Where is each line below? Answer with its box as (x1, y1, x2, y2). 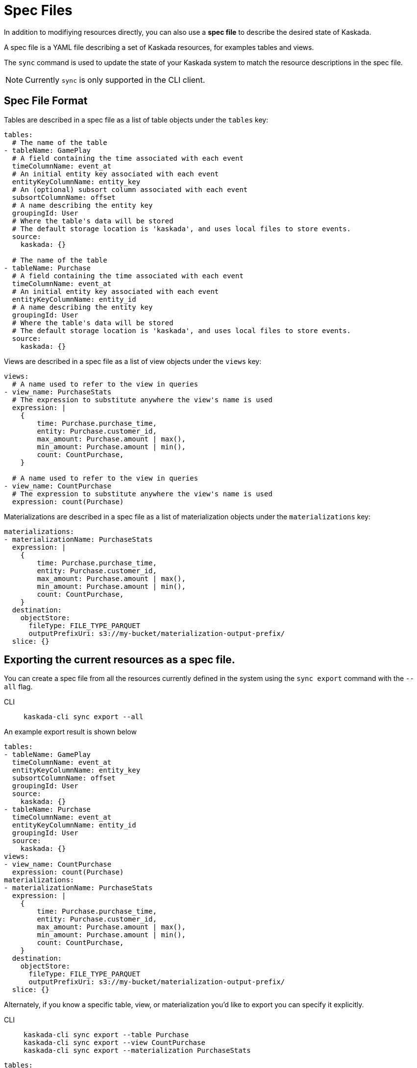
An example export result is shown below (4, 728, 137, 736)
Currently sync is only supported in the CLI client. (25, 74, 205, 85)
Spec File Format (4, 95, 88, 107)
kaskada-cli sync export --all (24, 713, 144, 721)
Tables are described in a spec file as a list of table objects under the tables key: (4, 115, 269, 124)
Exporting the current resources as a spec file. (4, 654, 235, 666)
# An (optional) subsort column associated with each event (12, 185, 248, 194)
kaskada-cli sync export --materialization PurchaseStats (24, 1046, 251, 1055)
